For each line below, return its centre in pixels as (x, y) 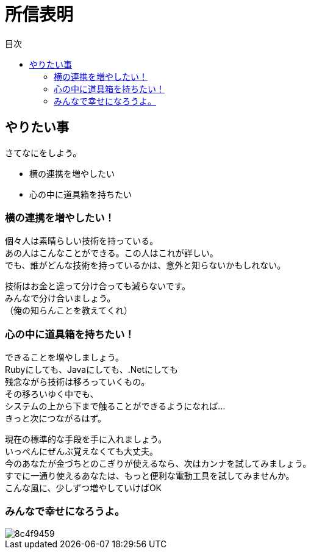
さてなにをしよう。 (43, 153)
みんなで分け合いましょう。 (60, 298)
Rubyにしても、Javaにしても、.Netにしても (91, 370)
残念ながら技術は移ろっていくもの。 (77, 382)
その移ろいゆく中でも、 (52, 394)
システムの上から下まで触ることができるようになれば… (115, 406)
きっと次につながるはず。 (56, 419)
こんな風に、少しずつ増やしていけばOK (83, 488)
